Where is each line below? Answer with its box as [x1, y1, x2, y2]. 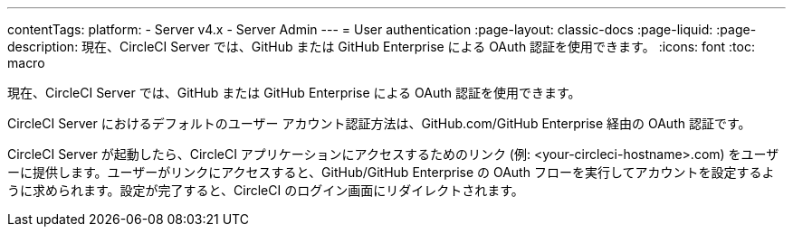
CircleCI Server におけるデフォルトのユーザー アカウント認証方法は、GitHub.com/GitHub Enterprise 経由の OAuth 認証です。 [7, 116, 751, 131]
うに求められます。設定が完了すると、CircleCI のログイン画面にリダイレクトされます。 [7, 183, 524, 198]
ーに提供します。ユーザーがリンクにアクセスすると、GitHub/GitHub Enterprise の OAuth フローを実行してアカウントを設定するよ [7, 164, 775, 180]
